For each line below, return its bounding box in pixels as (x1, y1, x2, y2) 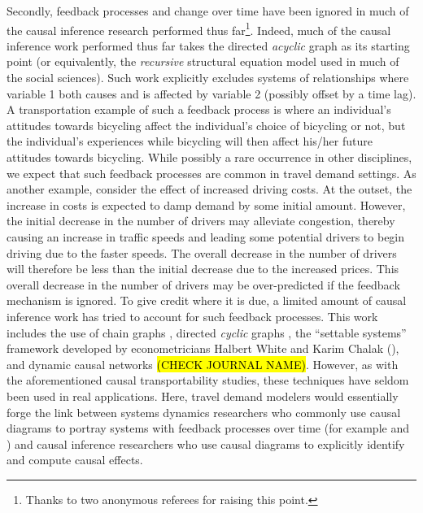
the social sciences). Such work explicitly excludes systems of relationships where (7, 69, 409, 86)
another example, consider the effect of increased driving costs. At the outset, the (7, 180, 412, 198)
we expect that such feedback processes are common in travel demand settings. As (7, 164, 416, 181)
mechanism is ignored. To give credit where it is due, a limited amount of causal (7, 292, 407, 309)
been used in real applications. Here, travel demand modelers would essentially (7, 387, 399, 404)
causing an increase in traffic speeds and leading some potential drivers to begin (7, 228, 405, 245)
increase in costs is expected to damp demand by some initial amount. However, (7, 196, 406, 213)
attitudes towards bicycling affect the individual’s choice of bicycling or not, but (7, 116, 406, 133)
